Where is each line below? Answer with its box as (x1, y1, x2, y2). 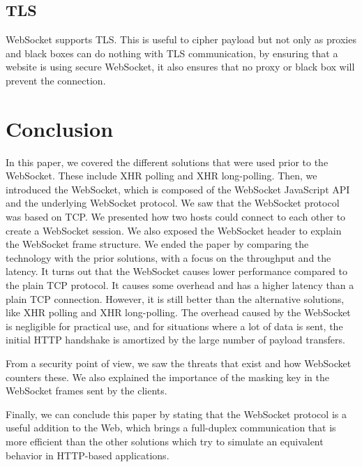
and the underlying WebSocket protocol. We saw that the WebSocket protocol (6, 195, 340, 210)
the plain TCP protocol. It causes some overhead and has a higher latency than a (6, 278, 354, 292)
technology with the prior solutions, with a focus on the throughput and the (6, 250, 331, 265)
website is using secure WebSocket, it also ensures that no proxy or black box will (6, 59, 355, 74)
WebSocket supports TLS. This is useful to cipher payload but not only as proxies (6, 32, 356, 47)
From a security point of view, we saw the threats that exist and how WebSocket (6, 356, 352, 371)
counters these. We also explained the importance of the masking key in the (6, 369, 329, 384)
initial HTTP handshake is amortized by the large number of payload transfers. (6, 332, 345, 347)
